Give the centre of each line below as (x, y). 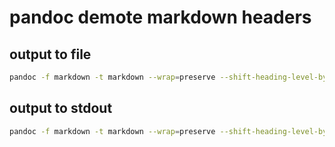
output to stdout (61, 108)
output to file (50, 54)
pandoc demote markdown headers (160, 17)
